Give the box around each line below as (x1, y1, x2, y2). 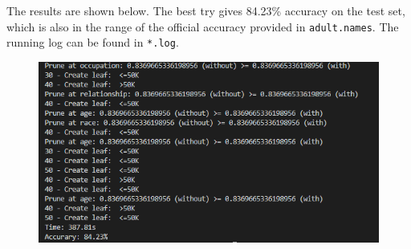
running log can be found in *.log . (6, 34, 179, 51)
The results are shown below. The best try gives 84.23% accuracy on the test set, (6, 2, 405, 18)
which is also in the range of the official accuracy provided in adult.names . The (6, 18, 399, 35)
